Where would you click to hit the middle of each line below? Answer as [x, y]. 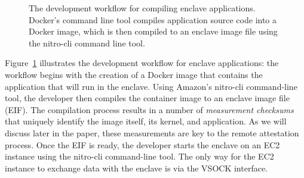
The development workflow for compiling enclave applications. [142, 8]
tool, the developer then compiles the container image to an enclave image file [147, 98]
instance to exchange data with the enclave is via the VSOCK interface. [136, 168]
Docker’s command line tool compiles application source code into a [153, 19]
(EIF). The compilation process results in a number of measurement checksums [149, 109]
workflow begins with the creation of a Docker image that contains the [134, 74]
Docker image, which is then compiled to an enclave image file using [153, 31]
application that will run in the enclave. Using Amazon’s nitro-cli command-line [151, 86]
